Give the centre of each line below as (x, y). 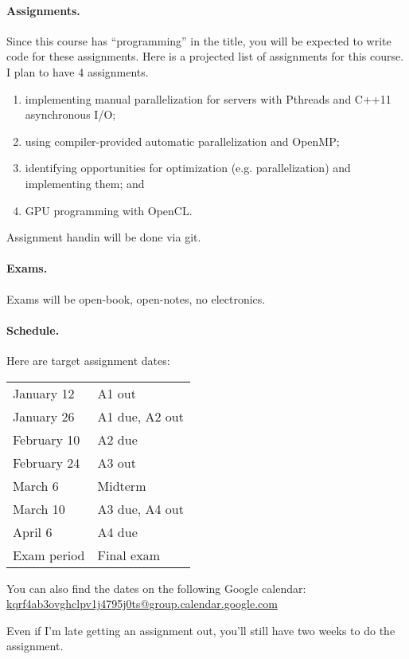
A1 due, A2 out (140, 416)
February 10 (47, 439)
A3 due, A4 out (140, 508)
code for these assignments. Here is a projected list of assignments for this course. (205, 56)
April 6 (33, 532)
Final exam (129, 555)
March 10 (39, 508)
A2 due (117, 439)
